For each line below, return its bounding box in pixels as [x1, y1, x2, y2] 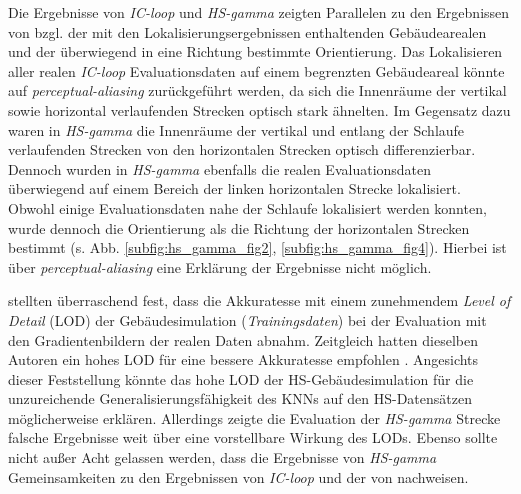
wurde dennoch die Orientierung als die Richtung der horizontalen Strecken [8, 217, 470, 238]
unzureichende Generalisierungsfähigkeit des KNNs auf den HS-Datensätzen [8, 388, 472, 409]
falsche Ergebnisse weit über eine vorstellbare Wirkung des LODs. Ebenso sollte [8, 427, 498, 448]
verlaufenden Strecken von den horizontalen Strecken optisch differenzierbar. [8, 139, 476, 160]
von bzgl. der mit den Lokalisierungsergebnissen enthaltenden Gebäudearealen [8, 21, 487, 42]
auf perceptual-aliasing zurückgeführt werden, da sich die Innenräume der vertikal [8, 80, 507, 101]
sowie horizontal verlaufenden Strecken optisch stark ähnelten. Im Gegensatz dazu [8, 99, 511, 120]
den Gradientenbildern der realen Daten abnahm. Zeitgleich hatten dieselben [8, 329, 478, 350]
